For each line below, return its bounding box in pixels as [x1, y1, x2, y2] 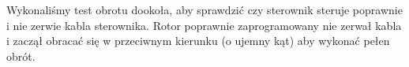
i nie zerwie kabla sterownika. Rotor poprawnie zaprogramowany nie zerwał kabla [6, 17, 402, 33]
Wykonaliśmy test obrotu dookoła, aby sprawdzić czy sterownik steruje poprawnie [6, 2, 403, 17]
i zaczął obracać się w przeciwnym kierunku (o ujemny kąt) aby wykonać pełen [6, 32, 390, 49]
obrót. [6, 47, 36, 64]
